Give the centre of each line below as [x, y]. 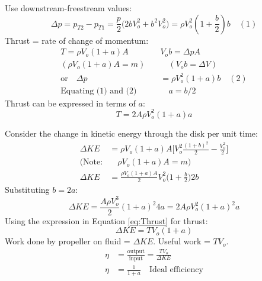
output [136, 252]
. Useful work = [182, 241]
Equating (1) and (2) [99, 91]
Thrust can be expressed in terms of [70, 103]
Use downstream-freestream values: [68, 8]
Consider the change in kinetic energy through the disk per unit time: [131, 133]
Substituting [27, 190]
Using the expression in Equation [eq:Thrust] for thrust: [106, 220]
